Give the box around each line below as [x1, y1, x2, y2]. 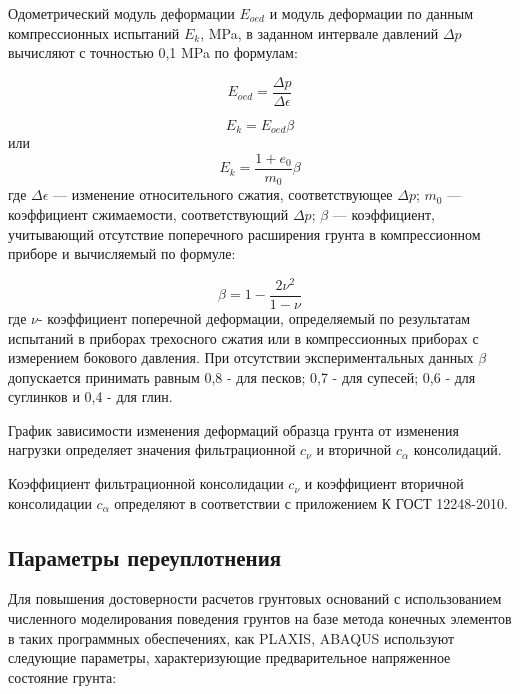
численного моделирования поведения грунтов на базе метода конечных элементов [8, 608, 512, 629]
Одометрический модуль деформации [8, 3, 235, 23]
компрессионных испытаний [8, 22, 180, 43]
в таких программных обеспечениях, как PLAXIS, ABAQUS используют [8, 627, 455, 648]
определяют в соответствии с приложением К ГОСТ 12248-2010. [114, 492, 508, 513]
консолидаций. [413, 439, 502, 460]
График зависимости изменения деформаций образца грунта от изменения [8, 419, 459, 440]
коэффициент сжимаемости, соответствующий [8, 204, 289, 224]
